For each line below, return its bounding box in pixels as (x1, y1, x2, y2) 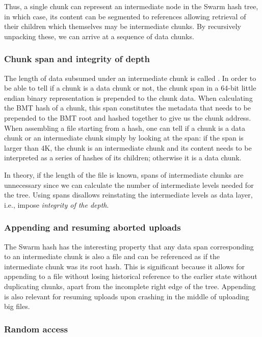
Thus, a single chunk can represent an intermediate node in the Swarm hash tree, (4, 1, 258, 11)
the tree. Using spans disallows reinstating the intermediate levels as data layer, (4, 189, 253, 200)
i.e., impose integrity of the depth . (4, 199, 109, 210)
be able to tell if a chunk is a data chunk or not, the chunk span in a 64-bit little (4, 82, 256, 93)
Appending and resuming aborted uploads (4, 221, 181, 234)
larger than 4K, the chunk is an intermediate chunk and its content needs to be (4, 142, 252, 153)
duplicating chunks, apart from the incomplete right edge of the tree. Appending (4, 280, 256, 291)
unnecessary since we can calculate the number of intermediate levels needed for (4, 179, 254, 190)
